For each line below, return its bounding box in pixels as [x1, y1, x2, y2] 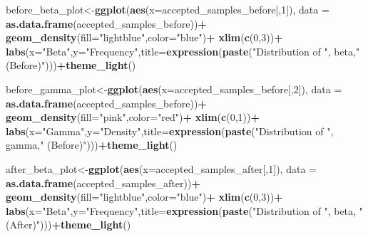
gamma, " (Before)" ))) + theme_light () [6, 137, 178, 152]
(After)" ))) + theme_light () [6, 217, 131, 232]
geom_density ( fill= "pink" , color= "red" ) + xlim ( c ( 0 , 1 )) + [6, 110, 260, 125]
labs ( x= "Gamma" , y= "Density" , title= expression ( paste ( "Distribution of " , [6, 123, 334, 138]
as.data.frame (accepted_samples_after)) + [6, 175, 200, 190]
